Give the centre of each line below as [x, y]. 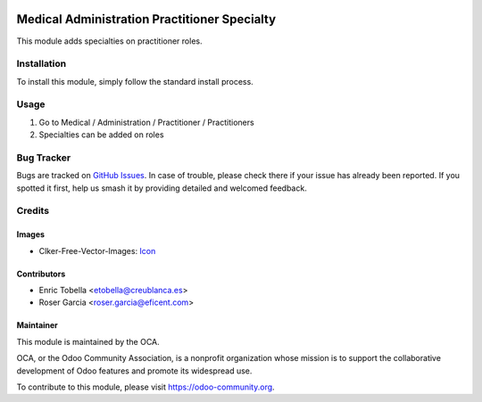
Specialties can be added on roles [101, 135]
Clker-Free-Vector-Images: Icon [97, 250]
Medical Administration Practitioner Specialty [146, 19]
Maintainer [37, 325]
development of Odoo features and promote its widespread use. [134, 371]
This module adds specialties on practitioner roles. [109, 41]
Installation [42, 64]
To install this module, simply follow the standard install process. [135, 81]
